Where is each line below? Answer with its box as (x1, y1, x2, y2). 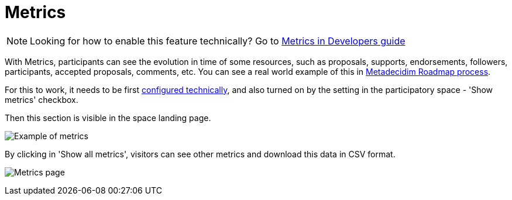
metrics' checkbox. (5, 94, 78, 105)
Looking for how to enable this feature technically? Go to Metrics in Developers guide (30, 35, 406, 47)
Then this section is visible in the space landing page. (5, 112, 211, 123)
